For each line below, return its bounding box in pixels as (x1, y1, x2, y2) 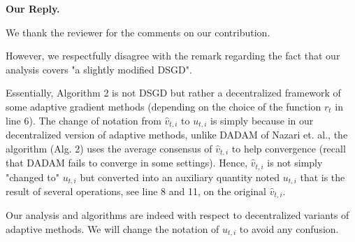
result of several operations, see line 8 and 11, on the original (6, 183, 267, 198)
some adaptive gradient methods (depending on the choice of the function (6, 99, 321, 113)
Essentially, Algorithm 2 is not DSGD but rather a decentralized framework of (6, 85, 341, 100)
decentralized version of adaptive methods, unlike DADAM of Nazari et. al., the (6, 127, 348, 142)
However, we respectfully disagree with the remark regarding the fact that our (6, 48, 340, 63)
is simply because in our (210, 113, 314, 127)
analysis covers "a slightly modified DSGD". (6, 62, 192, 76)
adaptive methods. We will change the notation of (6, 222, 219, 236)
